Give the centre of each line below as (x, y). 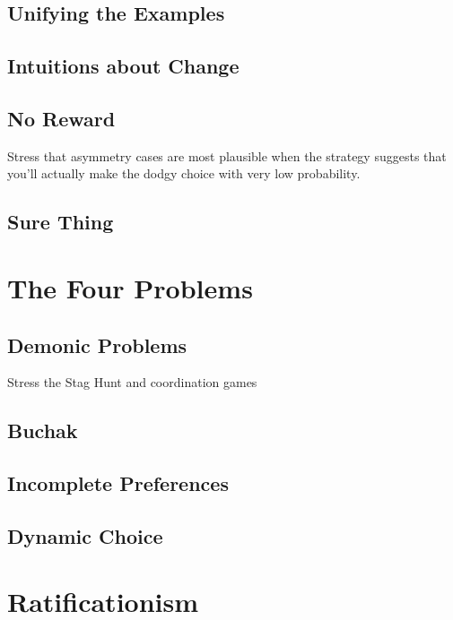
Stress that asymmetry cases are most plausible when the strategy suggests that (227, 155)
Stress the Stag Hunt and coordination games (132, 382)
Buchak (43, 431)
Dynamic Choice (85, 535)
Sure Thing (61, 222)
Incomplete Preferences (118, 483)
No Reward (61, 118)
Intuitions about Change (123, 66)
